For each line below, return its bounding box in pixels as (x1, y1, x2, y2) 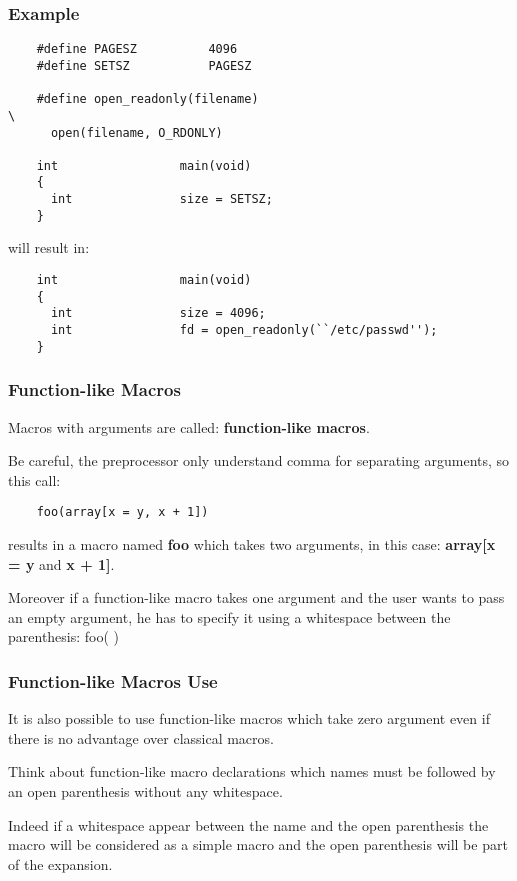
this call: (8, 469, 61, 490)
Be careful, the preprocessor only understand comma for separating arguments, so (8, 450, 510, 471)
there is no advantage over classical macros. (8, 727, 274, 748)
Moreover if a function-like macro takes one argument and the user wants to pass (8, 587, 505, 608)
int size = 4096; (50, 306, 266, 321)
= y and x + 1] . (8, 553, 115, 574)
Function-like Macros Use (8, 668, 218, 693)
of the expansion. (8, 853, 113, 874)
